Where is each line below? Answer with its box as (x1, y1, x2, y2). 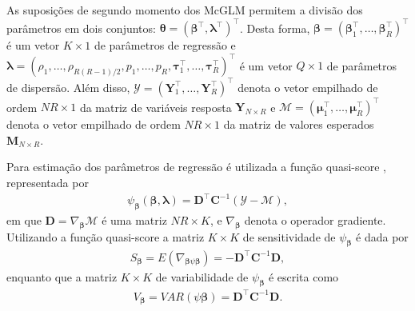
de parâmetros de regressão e (94, 37, 236, 54)
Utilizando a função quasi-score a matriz (6, 228, 205, 245)
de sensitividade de (242, 228, 336, 245)
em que (6, 211, 42, 228)
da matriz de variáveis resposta (79, 98, 232, 115)
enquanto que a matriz (6, 268, 118, 285)
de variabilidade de (155, 268, 249, 285)
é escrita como (268, 268, 339, 285)
